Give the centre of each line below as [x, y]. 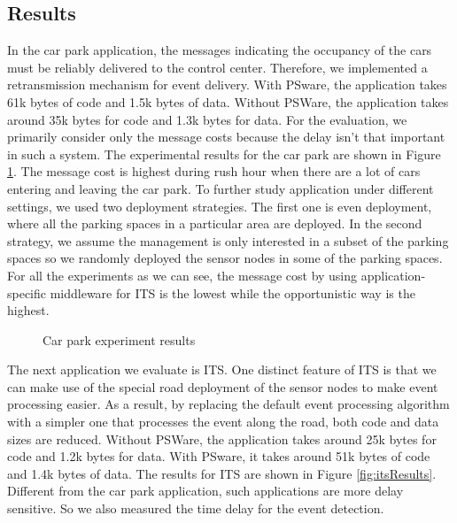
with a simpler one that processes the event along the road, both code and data [223, 422]
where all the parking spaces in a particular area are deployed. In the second [215, 223]
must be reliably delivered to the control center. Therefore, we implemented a [217, 67]
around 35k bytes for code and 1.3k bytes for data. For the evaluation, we [207, 119]
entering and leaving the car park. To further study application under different [221, 188]
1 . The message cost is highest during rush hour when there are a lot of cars [214, 171]
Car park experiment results [119, 339]
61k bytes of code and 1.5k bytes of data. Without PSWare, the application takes [228, 101]
